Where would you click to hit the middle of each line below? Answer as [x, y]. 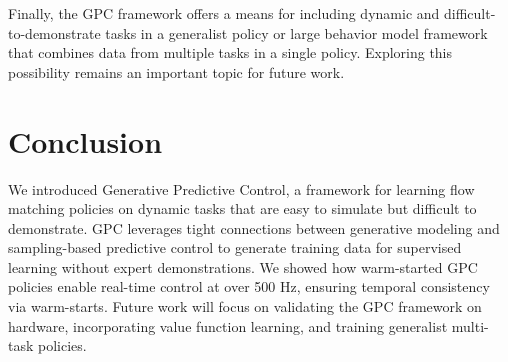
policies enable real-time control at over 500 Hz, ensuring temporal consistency [249, 286]
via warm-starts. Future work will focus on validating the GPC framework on [245, 306]
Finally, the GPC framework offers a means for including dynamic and [224, 13]
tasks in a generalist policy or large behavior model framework [296, 32]
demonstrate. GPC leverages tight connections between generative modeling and [254, 227]
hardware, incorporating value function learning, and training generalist [228, 325]
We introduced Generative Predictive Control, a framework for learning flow [241, 188]
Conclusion [85, 140]
